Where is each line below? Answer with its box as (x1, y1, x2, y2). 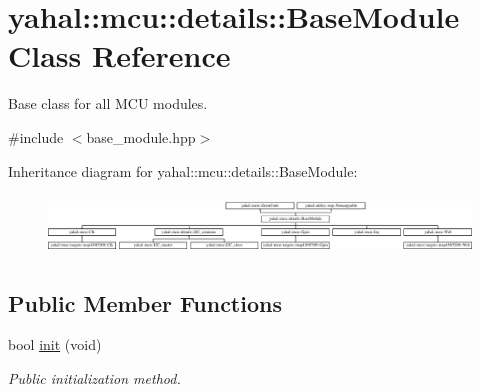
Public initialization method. (8, 368, 181, 389)
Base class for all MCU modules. (8, 93, 208, 114)
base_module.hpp (86, 126, 196, 147)
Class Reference (8, 35, 231, 76)
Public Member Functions (8, 287, 282, 318)
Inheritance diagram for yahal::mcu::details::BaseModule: (8, 160, 358, 181)
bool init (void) (8, 334, 102, 355)
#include (8, 126, 64, 147)
